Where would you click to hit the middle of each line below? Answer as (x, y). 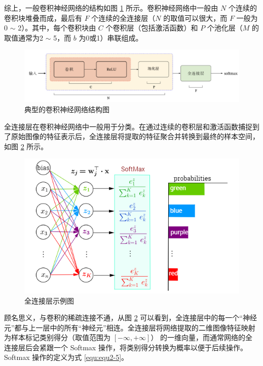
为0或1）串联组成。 (111, 37)
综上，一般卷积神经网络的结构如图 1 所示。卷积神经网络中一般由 (111, 8)
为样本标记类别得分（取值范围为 (57, 337)
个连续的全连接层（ (123, 18)
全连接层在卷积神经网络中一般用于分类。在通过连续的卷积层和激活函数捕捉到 (132, 126)
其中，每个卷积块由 (64, 28)
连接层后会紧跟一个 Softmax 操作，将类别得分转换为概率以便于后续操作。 (126, 347)
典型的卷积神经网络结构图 (67, 109)
